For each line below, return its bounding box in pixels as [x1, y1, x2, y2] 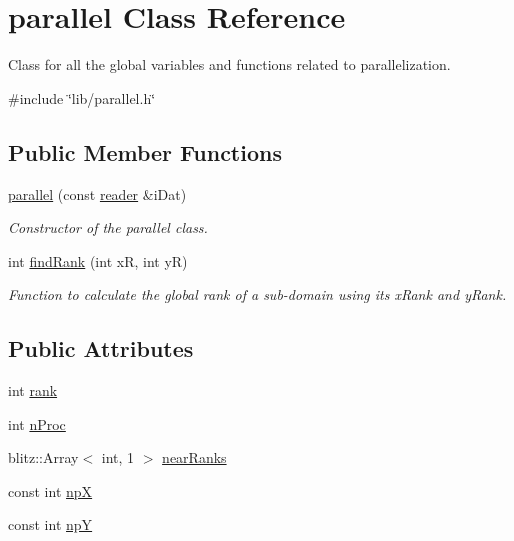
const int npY [8, 514, 93, 535]
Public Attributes [8, 333, 194, 364]
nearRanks [162, 447, 227, 468]
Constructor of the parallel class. [8, 217, 208, 238]
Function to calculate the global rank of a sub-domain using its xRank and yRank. [8, 284, 507, 305]
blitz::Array [8, 447, 79, 468]
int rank [8, 380, 58, 401]
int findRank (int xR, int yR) [8, 250, 188, 271]
